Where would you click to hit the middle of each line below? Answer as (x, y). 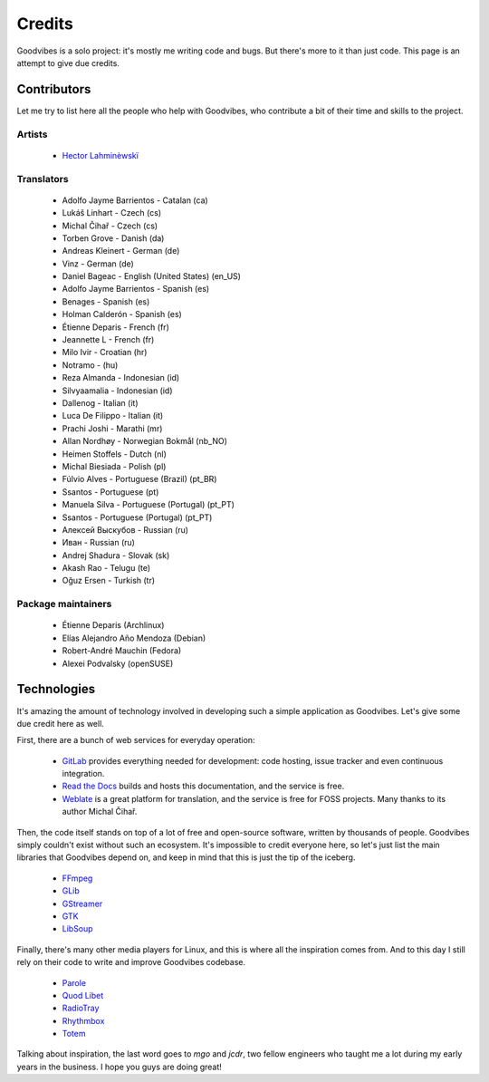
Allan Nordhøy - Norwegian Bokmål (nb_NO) (145, 441)
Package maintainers (64, 604)
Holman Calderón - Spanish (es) (122, 314)
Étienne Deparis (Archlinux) (113, 625)
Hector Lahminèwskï (101, 155)
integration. (83, 774)
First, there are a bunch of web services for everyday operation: (136, 740)
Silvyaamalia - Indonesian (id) (117, 391)
